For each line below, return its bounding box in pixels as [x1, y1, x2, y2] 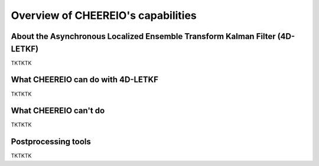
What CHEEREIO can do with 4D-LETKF [11, 74, 159, 85]
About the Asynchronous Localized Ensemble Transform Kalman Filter [11, 31, 276, 41]
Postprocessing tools [11, 136, 92, 147]
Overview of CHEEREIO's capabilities [11, 9, 197, 22]
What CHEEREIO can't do [11, 106, 105, 116]
